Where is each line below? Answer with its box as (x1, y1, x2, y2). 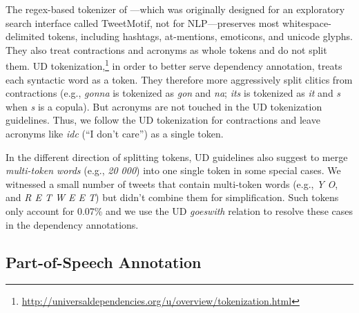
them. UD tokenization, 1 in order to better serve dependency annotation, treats (6, 57, 342, 73)
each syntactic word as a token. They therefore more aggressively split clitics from (6, 72, 353, 86)
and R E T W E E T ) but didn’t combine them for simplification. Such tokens (6, 190, 339, 205)
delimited (6, 29, 45, 44)
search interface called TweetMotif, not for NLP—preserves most (6, 15, 280, 30)
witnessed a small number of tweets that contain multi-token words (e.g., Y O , (6, 176, 338, 191)
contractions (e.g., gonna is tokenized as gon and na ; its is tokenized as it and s (6, 86, 341, 100)
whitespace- (282, 15, 331, 30)
